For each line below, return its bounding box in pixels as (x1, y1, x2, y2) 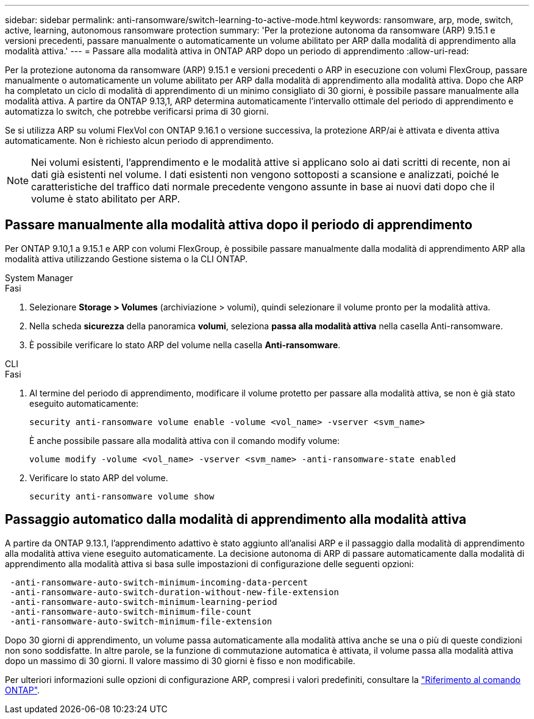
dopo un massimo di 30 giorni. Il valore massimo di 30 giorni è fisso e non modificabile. (5, 655, 355, 666)
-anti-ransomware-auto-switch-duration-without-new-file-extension (10, 587, 339, 597)
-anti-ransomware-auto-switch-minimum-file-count (10, 606, 252, 617)
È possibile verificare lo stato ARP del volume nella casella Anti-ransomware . (29, 339, 341, 350)
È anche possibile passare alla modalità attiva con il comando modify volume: (29, 435, 340, 446)
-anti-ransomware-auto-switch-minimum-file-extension (10, 616, 272, 626)
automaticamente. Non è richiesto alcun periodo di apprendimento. (5, 135, 274, 146)
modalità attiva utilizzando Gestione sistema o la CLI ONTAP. (5, 253, 248, 264)
